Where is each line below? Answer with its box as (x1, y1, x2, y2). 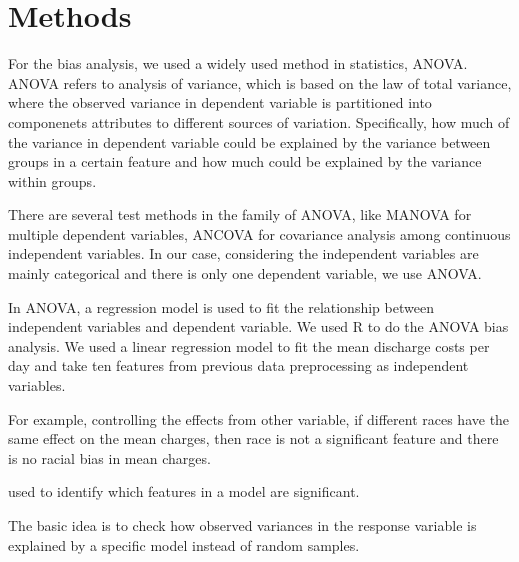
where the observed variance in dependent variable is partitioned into (8, 92, 432, 113)
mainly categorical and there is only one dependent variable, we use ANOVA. (8, 263, 482, 284)
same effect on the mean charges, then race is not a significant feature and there (8, 428, 499, 449)
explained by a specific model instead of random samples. (8, 534, 360, 555)
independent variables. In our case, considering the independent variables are (8, 243, 479, 264)
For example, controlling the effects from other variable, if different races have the (8, 408, 510, 429)
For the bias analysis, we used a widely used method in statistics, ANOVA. (8, 53, 468, 74)
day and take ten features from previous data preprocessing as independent (8, 355, 469, 376)
